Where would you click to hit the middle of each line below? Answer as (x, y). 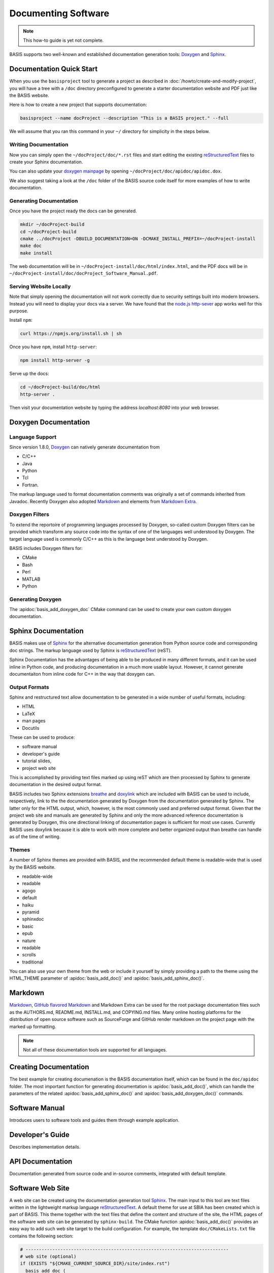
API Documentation (41, 1161)
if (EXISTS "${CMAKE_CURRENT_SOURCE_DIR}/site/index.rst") (95, 1264)
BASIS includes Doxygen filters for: (46, 548)
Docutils (31, 728)
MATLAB (31, 579)
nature (29, 940)
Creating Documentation (49, 1067)
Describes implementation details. (45, 1147)
